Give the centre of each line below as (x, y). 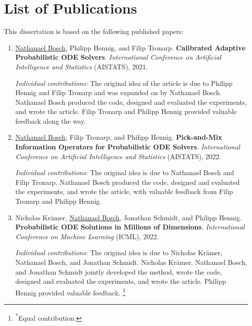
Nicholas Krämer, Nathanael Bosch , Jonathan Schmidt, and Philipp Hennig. (128, 217)
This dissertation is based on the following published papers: (94, 31)
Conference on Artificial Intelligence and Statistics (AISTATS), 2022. (118, 156)
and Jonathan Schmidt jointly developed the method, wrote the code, (118, 271)
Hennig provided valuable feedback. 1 (70, 292)
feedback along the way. (50, 121)
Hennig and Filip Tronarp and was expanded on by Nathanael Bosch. (118, 92)
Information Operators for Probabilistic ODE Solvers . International (127, 147)
